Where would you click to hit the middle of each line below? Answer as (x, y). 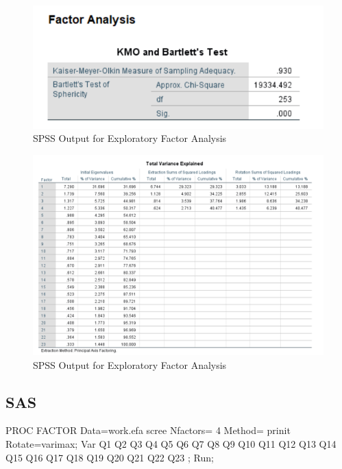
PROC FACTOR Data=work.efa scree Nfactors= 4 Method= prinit (148, 430)
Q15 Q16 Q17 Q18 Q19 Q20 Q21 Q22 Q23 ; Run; (110, 457)
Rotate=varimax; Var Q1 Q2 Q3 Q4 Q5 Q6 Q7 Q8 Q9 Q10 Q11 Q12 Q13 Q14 (171, 444)
